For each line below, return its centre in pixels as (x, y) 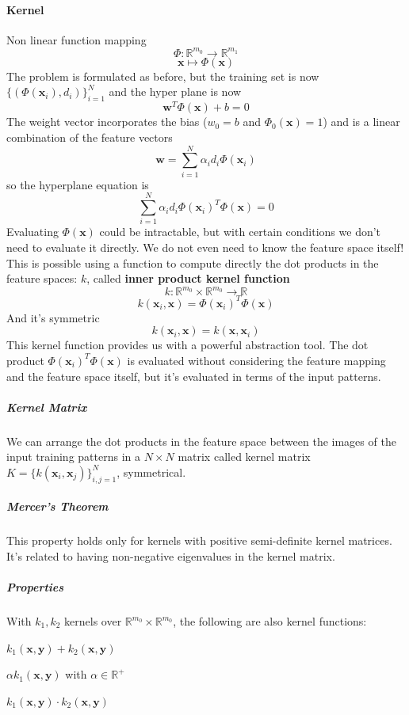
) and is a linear (361, 122)
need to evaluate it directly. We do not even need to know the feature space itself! (205, 247)
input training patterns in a (73, 456)
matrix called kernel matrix (244, 456)
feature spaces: (42, 278)
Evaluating (32, 232)
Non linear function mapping (76, 39)
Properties (35, 587)
